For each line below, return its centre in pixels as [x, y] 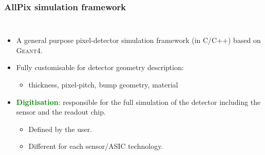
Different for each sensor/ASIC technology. [96, 146]
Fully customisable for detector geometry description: [100, 67]
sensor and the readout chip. [61, 112]
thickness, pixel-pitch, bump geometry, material [103, 84]
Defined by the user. [60, 129]
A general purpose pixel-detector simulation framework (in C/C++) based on [138, 40]
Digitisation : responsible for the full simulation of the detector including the [138, 102]
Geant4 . [29, 50]
